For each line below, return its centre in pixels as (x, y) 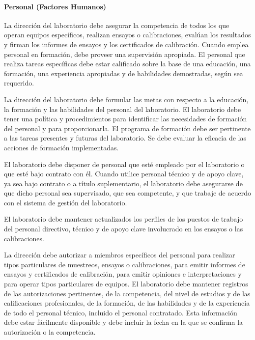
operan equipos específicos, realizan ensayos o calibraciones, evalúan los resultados (127, 35)
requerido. (19, 83)
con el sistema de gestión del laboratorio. (66, 202)
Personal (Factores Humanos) (55, 6)
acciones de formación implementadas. (61, 147)
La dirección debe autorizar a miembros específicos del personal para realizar (120, 255)
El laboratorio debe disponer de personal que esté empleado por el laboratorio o (124, 164)
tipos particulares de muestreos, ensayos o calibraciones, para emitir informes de (125, 264)
